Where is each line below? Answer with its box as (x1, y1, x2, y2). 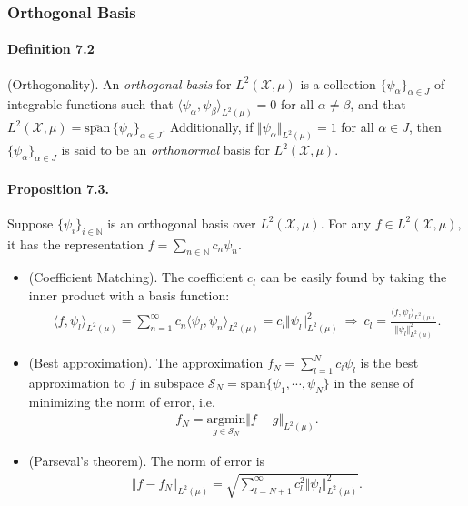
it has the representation (7, 234, 144, 253)
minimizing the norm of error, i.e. (28, 391, 215, 410)
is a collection (300, 74, 376, 93)
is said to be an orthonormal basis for (61, 140, 270, 159)
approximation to (28, 372, 125, 391)
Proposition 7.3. (7, 178, 110, 197)
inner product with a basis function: (28, 285, 230, 304)
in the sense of (334, 372, 414, 391)
